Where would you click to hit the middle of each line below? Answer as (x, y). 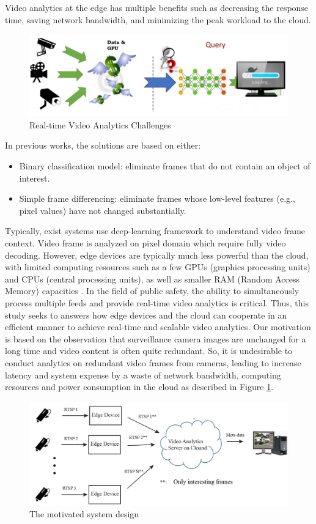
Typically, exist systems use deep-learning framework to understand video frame (155, 231)
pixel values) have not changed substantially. (103, 210)
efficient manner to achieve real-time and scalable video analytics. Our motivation (158, 327)
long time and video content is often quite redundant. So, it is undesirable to (149, 351)
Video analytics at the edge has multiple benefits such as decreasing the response (157, 7)
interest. (35, 178)
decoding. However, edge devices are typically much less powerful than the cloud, (157, 255)
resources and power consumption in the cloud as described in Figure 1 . (139, 387)
